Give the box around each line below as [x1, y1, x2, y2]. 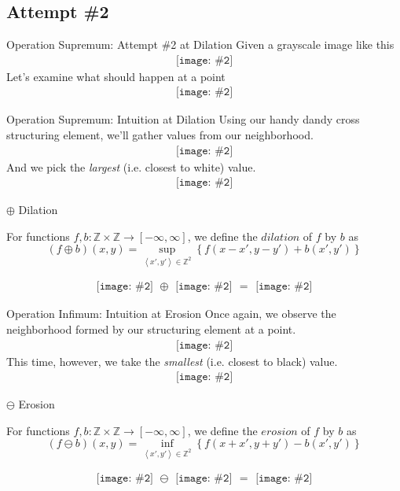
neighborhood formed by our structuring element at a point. [6, 320, 296, 337]
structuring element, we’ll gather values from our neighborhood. [6, 127, 314, 143]
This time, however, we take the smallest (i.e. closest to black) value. [6, 353, 338, 369]
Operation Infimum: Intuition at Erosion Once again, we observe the [6, 305, 336, 322]
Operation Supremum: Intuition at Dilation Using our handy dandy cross [6, 111, 360, 127]
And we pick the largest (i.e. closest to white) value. [6, 158, 256, 175]
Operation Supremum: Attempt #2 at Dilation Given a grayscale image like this [6, 36, 394, 53]
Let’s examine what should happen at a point [6, 68, 226, 84]
